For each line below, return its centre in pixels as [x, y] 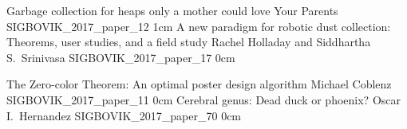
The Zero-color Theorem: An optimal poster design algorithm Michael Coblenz [199, 84]
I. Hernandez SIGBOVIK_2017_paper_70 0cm [124, 115]
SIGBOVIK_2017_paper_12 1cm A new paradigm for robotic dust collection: [199, 26]
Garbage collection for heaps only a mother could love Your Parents [172, 10]
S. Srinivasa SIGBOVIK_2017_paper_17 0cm [121, 57]
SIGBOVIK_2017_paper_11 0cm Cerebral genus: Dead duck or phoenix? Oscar [204, 99]
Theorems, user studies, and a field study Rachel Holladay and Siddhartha [189, 42]
